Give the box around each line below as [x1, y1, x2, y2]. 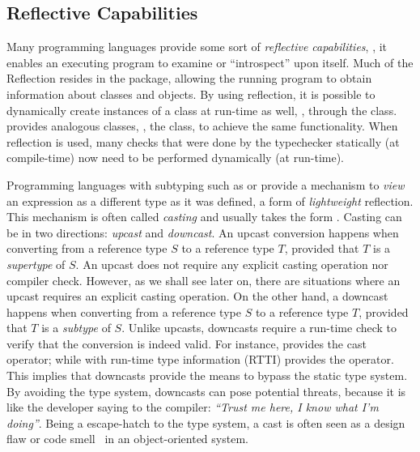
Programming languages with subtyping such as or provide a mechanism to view [6, 176, 405, 193]
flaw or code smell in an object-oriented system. [6, 430, 248, 447]
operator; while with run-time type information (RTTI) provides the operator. [6, 351, 394, 368]
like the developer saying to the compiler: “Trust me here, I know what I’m [6, 399, 379, 416]
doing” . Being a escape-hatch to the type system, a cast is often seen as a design [6, 414, 405, 431]
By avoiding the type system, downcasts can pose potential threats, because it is [6, 382, 406, 399]
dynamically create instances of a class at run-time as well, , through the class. [6, 101, 397, 118]
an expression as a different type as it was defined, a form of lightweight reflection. [6, 192, 414, 209]
